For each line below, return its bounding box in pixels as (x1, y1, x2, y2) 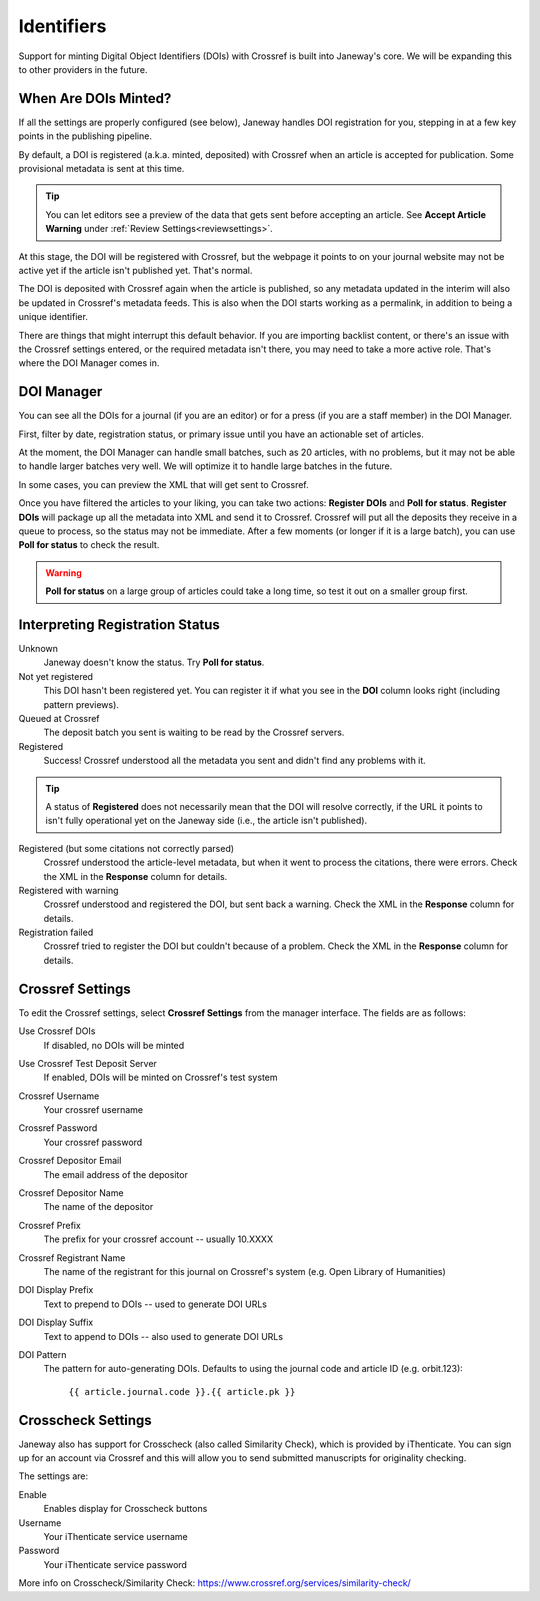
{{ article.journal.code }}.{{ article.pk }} (68, 1386, 296, 1397)
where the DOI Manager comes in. (18, 357, 160, 369)
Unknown (18, 643, 59, 655)
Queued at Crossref (18, 712, 100, 724)
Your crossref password (43, 1136, 143, 1148)
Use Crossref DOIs (18, 1025, 96, 1037)
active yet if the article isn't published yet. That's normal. (18, 264, 253, 276)
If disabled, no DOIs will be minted (43, 1039, 185, 1051)
